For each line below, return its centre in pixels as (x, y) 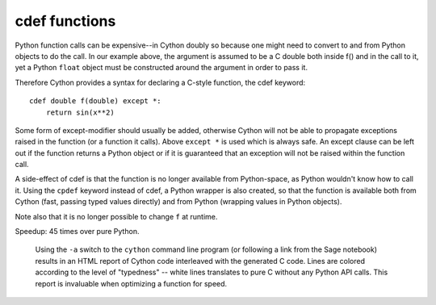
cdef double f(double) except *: (95, 101)
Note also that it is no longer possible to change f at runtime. (116, 216)
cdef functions (65, 21)
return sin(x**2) (80, 112)
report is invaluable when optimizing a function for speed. (131, 283)
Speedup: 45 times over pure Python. (77, 232)
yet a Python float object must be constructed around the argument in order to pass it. (161, 68)
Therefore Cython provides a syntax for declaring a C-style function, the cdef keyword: (160, 82)
